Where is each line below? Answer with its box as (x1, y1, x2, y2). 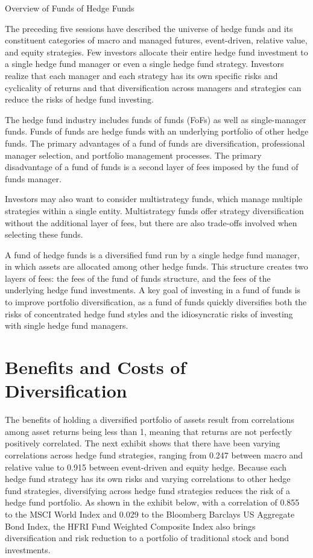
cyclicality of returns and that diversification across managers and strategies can (5, 81, 302, 94)
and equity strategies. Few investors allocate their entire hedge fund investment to (5, 45, 308, 58)
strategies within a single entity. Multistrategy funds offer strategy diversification (5, 204, 304, 217)
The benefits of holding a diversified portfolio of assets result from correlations (5, 413, 294, 426)
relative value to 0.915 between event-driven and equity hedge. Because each (5, 460, 286, 473)
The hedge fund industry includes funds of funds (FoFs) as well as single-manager (5, 113, 306, 125)
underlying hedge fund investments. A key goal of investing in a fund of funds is (5, 284, 301, 296)
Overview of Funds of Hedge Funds (5, 2, 134, 14)
